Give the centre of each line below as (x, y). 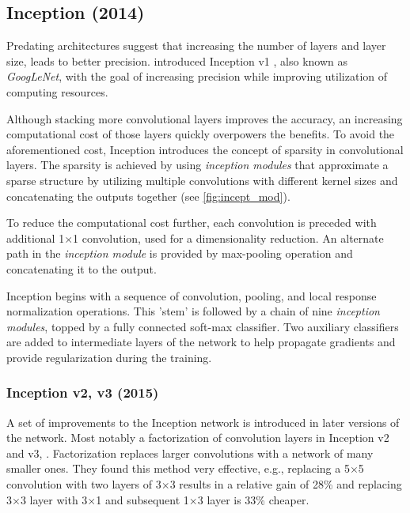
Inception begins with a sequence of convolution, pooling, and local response (192, 295)
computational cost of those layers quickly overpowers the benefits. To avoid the (201, 134)
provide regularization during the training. (109, 357)
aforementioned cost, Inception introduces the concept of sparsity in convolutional (205, 149)
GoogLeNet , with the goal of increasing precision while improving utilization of (197, 76)
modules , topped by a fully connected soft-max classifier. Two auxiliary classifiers (203, 326)
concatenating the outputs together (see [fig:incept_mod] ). (148, 196)
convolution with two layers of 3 (84, 484)
